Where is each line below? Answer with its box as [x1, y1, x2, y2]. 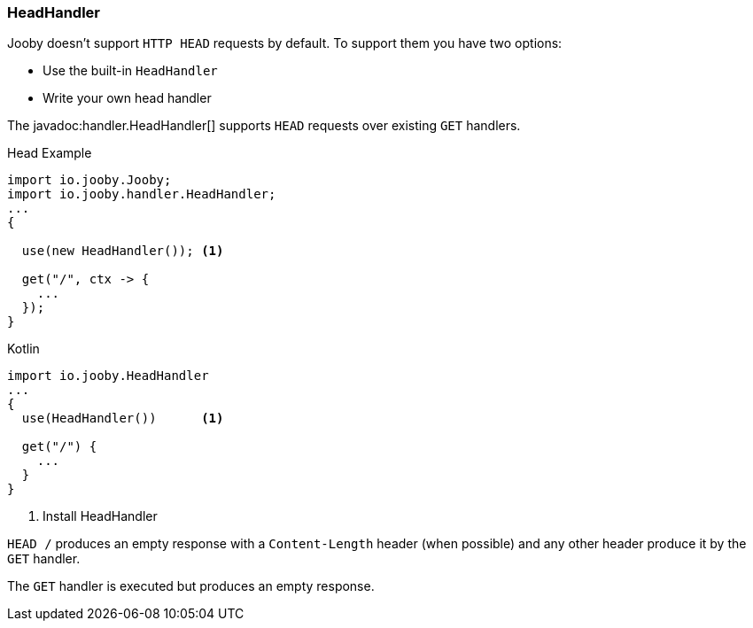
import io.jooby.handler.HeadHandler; [7, 187, 276, 202]
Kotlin [7, 341, 40, 357]
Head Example [7, 145, 92, 161]
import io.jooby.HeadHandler [7, 368, 209, 384]
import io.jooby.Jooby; [7, 173, 172, 188]
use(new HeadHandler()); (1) [21, 244, 224, 259]
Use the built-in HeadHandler [43, 63, 218, 79]
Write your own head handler [43, 90, 212, 106]
